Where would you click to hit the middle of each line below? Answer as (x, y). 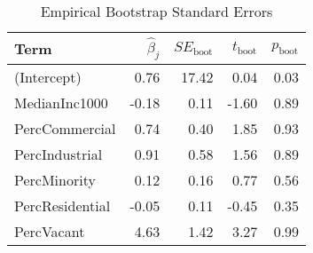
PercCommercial (65, 128)
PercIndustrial (59, 154)
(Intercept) (48, 76)
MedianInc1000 (61, 102)
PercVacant (50, 231)
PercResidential (63, 205)
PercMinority (55, 179)
